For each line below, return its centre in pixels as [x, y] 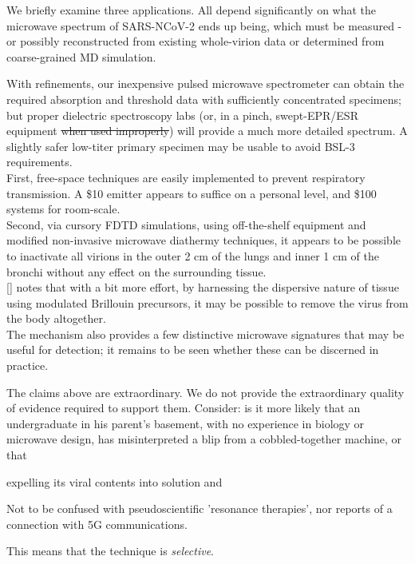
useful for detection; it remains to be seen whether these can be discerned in [193, 350]
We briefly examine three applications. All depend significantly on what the [192, 10]
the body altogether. [56, 318]
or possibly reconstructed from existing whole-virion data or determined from [196, 41]
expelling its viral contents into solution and [115, 481]
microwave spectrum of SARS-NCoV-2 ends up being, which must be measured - [204, 25]
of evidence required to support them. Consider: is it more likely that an [184, 408]
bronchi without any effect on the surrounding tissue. [136, 271]
